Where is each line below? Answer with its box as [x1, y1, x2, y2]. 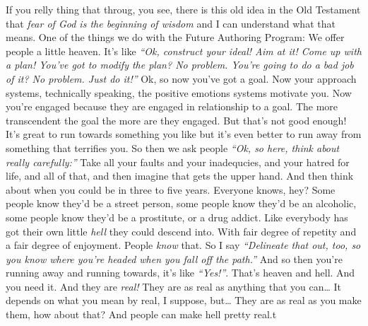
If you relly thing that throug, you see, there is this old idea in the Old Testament [6, 2, 361, 16]
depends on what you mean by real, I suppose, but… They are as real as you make [6, 293, 362, 308]
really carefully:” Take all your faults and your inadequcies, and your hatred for [6, 154, 350, 169]
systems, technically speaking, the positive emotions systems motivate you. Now [6, 85, 352, 100]
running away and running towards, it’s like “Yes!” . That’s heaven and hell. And [6, 265, 355, 280]
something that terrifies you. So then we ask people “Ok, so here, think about [6, 140, 340, 155]
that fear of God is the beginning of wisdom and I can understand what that [6, 16, 336, 30]
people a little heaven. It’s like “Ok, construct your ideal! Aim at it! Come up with [6, 43, 362, 58]
